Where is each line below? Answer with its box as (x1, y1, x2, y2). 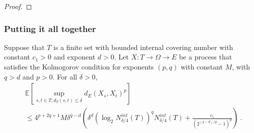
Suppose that (4, 41, 45, 52)
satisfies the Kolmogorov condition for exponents (4, 61, 154, 71)
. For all (52, 71, 77, 81)
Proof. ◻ (4, 1, 32, 11)
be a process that (179, 51, 232, 62)
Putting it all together (4, 22, 96, 34)
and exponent (53, 51, 96, 62)
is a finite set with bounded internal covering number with (53, 41, 233, 52)
